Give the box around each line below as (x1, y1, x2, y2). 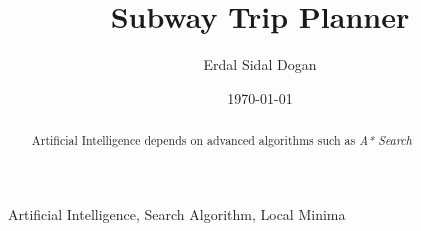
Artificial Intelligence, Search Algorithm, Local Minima (8, 203, 346, 224)
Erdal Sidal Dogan (203, 54, 317, 75)
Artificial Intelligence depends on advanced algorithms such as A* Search (31, 132, 412, 149)
